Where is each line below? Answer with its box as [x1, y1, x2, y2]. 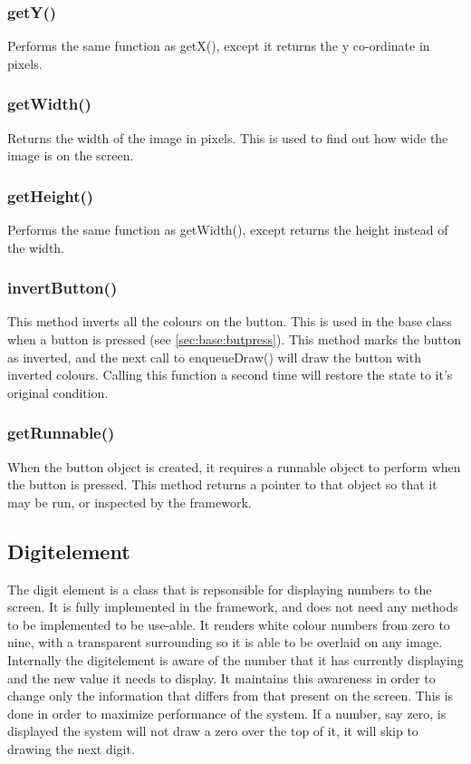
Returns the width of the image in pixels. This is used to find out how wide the [7, 128, 448, 147]
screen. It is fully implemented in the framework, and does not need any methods [7, 597, 458, 616]
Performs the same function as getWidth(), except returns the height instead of [7, 220, 448, 239]
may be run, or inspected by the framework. [7, 492, 252, 511]
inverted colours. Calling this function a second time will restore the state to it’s [7, 365, 453, 384]
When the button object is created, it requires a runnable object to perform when [7, 457, 461, 476]
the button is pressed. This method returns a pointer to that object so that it [7, 475, 437, 494]
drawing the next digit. [7, 739, 135, 758]
